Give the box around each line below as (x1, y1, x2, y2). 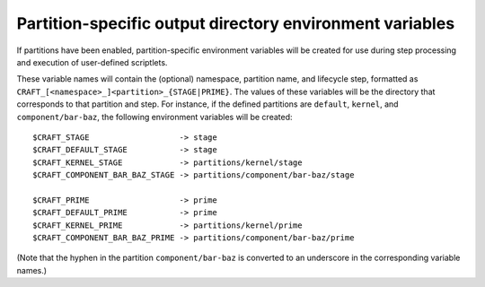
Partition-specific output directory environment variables (16, 13, 455, 33)
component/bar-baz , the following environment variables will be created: (16, 111, 293, 122)
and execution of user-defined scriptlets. (16, 57, 168, 67)
